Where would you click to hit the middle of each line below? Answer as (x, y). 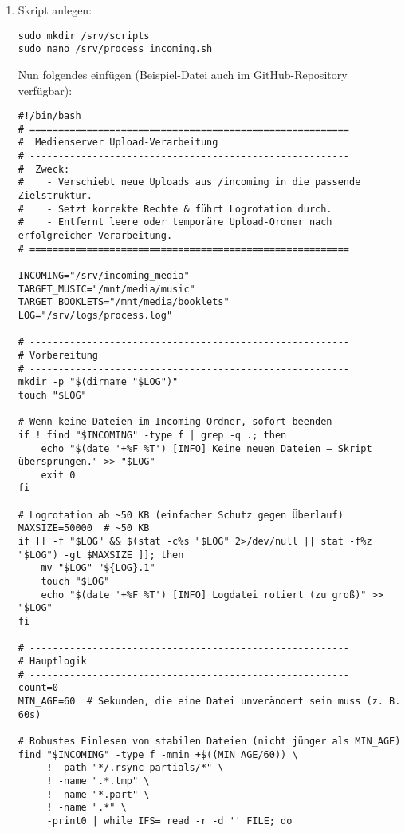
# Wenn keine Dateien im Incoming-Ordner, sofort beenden (175, 422)
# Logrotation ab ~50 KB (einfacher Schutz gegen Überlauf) (181, 515)
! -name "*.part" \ (98, 794)
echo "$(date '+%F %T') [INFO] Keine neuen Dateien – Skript (206, 448)
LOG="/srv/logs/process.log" (95, 315)
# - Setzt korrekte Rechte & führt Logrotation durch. (175, 209)
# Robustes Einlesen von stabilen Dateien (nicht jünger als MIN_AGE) (209, 741)
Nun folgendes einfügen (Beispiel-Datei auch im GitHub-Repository (183, 74)
